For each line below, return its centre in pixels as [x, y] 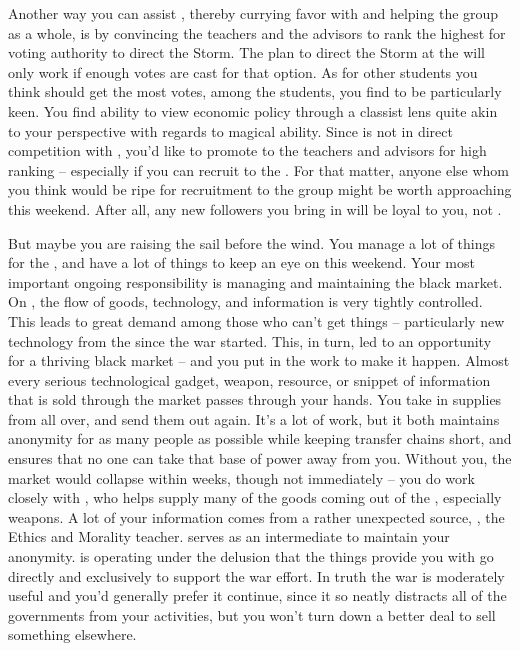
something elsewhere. [72, 634]
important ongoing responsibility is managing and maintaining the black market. [255, 281]
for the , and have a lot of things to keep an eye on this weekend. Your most [241, 262]
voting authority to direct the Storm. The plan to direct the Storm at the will [246, 52]
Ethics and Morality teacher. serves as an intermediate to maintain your [229, 536]
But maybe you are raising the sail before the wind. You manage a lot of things [252, 242]
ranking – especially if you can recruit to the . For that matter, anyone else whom [259, 169]
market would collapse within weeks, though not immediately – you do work [241, 477]
